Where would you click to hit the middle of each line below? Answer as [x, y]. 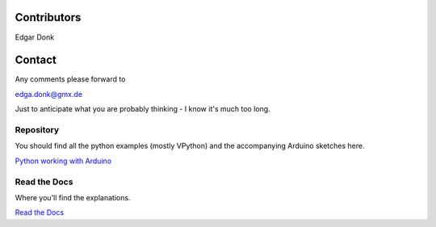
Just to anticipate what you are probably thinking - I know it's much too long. [143, 109]
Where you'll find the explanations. [73, 197]
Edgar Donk [35, 37]
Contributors [48, 17]
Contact [36, 60]
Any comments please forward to [70, 79]
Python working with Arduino [63, 161]
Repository [37, 129]
